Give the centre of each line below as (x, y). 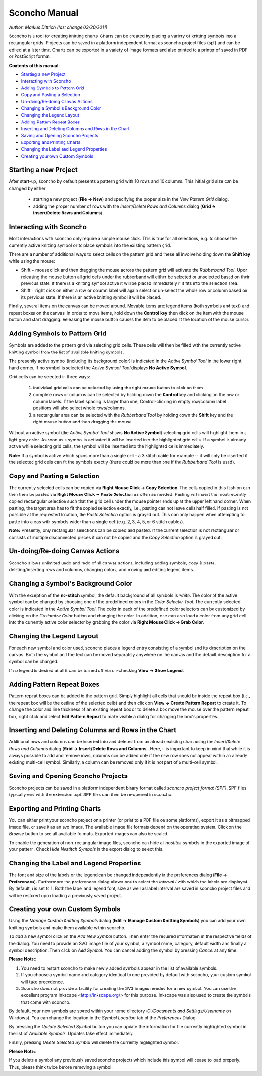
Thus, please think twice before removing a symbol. (61, 1067)
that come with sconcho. (46, 1002)
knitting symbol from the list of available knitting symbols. (66, 352)
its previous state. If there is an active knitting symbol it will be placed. (91, 297)
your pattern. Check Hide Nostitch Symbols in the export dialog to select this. (86, 849)
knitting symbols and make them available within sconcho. (67, 927)
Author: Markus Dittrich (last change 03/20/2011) (58, 27)
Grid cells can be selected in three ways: (50, 376)
